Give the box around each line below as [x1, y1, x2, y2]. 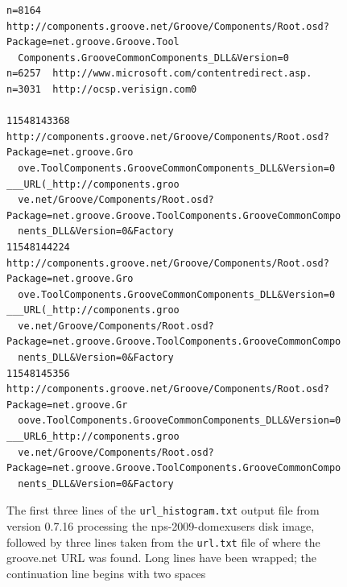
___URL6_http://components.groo [6, 431, 180, 443]
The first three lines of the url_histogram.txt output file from [6, 502, 320, 519]
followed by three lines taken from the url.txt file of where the [6, 533, 320, 550]
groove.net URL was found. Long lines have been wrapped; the [6, 549, 317, 566]
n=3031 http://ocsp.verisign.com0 [6, 83, 197, 95]
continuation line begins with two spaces [6, 564, 206, 581]
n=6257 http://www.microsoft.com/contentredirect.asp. [6, 68, 312, 80]
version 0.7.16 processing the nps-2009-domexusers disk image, [6, 518, 315, 535]
